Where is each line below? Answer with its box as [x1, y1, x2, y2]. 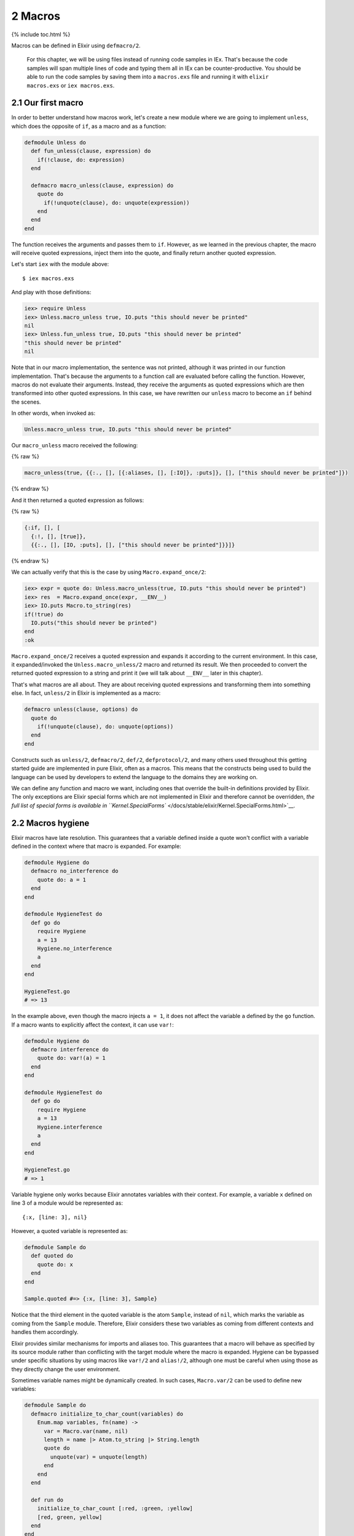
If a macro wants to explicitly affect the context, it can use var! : [11, 1021, 175, 1029]
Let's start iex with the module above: [11, 261, 109, 268]
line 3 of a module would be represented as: [11, 1199, 123, 1207]
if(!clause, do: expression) [37, 156, 125, 163]
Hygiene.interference [37, 1123, 103, 1130]
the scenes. [11, 398, 41, 406]
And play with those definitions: [11, 289, 92, 296]
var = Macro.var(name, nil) [44, 1427, 128, 1435]
